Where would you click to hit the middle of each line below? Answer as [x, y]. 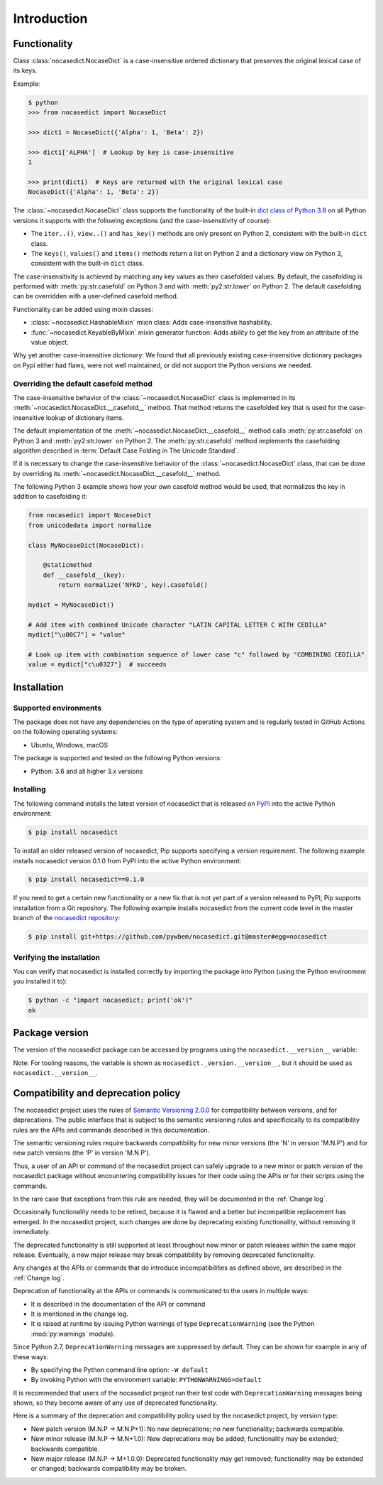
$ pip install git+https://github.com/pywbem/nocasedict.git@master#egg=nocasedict [178, 937]
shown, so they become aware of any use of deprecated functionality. [115, 1403]
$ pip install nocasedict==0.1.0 [86, 880]
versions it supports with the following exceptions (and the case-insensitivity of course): [142, 220]
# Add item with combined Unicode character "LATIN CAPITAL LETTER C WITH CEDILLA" [178, 625]
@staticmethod [67, 565]
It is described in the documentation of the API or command [118, 1304]
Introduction [50, 18]
